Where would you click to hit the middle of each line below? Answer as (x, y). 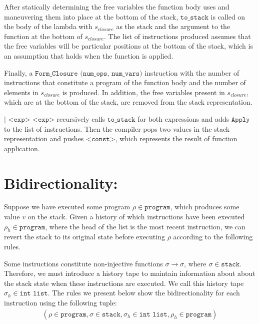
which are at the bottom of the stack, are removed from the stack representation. (128, 102)
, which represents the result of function (176, 138)
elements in (21, 92)
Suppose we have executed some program (67, 207)
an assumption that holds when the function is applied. (89, 55)
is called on (228, 16)
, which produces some (205, 207)
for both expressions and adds (183, 118)
